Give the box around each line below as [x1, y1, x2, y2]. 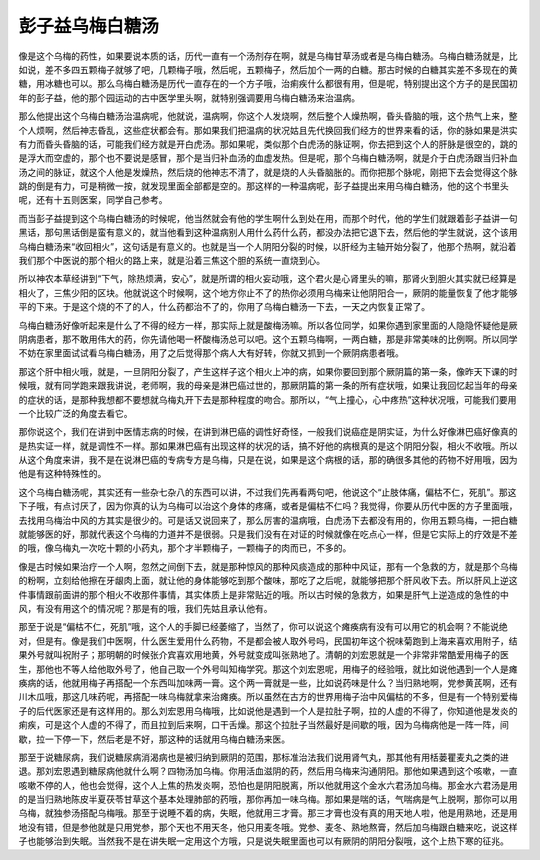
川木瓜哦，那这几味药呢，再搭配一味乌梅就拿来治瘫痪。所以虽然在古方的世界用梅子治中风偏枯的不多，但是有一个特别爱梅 [18, 691, 518, 703]
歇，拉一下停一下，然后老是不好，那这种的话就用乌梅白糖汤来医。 [18, 733, 290, 745]
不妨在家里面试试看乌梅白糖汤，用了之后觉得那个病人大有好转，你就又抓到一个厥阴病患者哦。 [18, 347, 404, 359]
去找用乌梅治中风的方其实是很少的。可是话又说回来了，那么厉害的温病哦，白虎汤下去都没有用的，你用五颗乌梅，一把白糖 [18, 514, 518, 526]
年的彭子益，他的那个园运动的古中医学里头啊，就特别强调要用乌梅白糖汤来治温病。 [18, 91, 360, 104]
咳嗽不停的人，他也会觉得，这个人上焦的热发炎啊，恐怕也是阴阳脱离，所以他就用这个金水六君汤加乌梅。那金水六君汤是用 [18, 779, 518, 791]
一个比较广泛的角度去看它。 [18, 407, 133, 419]
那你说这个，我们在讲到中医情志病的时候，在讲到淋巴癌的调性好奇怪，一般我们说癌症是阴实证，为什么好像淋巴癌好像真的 [18, 426, 518, 438]
